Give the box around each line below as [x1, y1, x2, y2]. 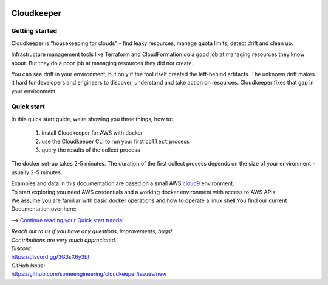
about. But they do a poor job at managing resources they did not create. [11, 59, 194, 66]
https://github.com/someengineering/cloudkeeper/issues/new [11, 270, 167, 278]
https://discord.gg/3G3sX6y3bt [11, 253, 90, 261]
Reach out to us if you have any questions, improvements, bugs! [11, 228, 173, 235]
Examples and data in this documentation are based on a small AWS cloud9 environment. [11, 180, 234, 187]
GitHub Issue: [11, 262, 46, 269]
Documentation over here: [11, 205, 77, 213]
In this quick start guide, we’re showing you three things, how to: [11, 115, 173, 122]
